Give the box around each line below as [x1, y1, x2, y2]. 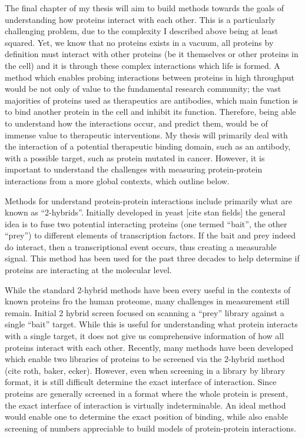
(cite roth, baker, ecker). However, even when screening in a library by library [5, 364, 286, 376]
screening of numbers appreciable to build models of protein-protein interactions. [5, 422, 296, 434]
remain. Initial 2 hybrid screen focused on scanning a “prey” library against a [5, 306, 284, 318]
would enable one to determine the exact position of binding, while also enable [5, 410, 288, 423]
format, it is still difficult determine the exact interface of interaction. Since [5, 376, 277, 388]
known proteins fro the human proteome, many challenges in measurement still [5, 295, 290, 307]
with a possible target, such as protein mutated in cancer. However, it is [5, 151, 265, 164]
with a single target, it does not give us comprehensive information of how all [5, 330, 284, 342]
